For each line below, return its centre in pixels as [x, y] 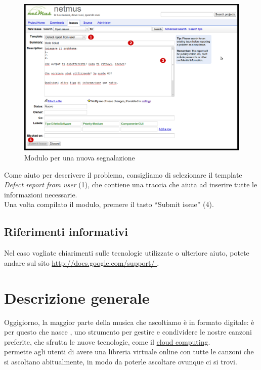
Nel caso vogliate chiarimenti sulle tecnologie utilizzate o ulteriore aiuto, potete [127, 253]
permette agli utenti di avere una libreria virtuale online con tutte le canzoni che [129, 352]
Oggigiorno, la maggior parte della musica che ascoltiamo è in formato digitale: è [129, 322]
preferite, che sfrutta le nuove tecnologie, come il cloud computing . [107, 341]
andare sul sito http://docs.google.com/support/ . [82, 262]
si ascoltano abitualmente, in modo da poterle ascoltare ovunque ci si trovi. [121, 361]
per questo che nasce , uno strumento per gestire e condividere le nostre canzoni [128, 332]
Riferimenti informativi [66, 232]
